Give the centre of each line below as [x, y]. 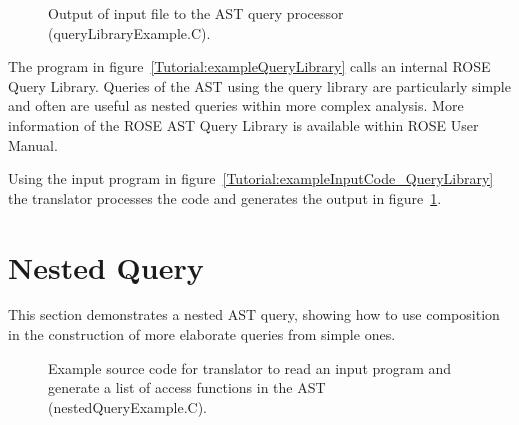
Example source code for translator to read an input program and [250, 367]
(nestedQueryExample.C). [127, 406]
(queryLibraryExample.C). [129, 32]
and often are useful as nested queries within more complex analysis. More [236, 105]
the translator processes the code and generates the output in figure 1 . [225, 197]
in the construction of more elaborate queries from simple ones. [202, 334]
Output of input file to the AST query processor [196, 13]
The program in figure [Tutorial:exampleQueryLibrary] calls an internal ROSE [249, 66]
